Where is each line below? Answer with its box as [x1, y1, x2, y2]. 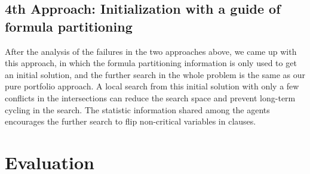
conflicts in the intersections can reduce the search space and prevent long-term [5, 91, 296, 104]
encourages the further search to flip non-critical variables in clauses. [5, 115, 256, 128]
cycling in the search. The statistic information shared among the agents [5, 103, 270, 116]
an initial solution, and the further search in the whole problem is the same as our [5, 68, 306, 80]
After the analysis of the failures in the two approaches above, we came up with [5, 45, 297, 57]
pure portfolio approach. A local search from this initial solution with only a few [5, 80, 299, 92]
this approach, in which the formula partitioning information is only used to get [5, 57, 297, 69]
